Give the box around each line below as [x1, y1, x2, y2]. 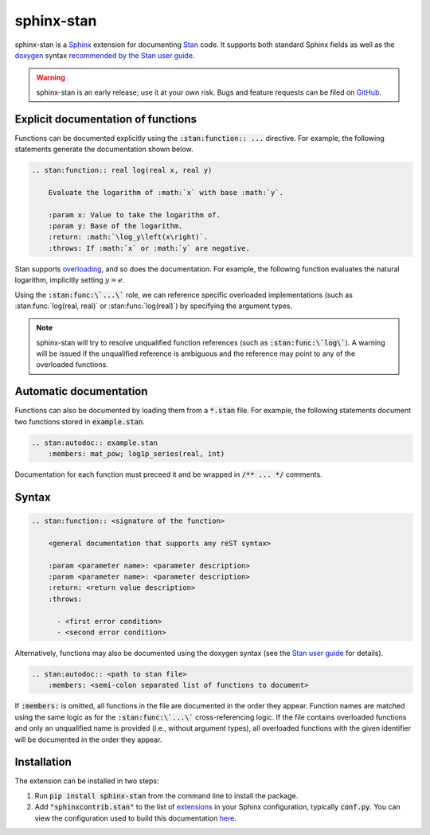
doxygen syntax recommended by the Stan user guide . [14, 50, 195, 60]
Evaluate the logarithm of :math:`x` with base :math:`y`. [48, 188, 284, 197]
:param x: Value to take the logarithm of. [48, 210, 221, 219]
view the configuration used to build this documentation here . [34, 813, 236, 823]
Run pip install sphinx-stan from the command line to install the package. [34, 790, 299, 800]
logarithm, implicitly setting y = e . [14, 275, 125, 285]
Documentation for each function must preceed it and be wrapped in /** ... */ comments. [14, 470, 322, 479]
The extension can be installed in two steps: [14, 776, 159, 786]
